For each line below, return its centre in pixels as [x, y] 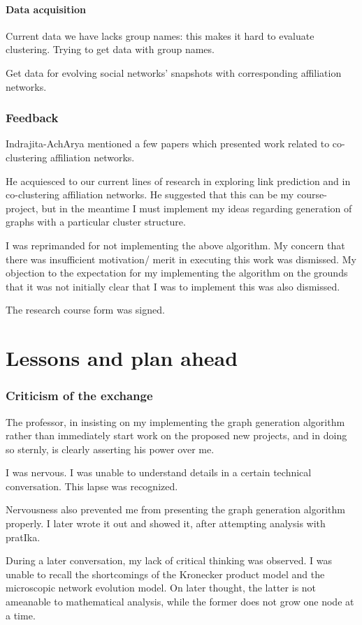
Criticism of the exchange [79, 396]
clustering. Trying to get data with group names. [110, 49]
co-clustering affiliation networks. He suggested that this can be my [150, 194]
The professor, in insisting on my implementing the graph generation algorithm [175, 421]
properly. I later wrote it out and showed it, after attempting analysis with [166, 523]
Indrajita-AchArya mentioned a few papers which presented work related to [168, 144]
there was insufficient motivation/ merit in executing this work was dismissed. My [181, 259]
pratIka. [23, 537]
